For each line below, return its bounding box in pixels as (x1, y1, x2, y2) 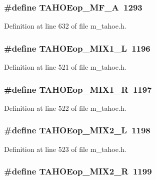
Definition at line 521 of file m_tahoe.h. (4, 62, 126, 72)
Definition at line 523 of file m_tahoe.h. (4, 143, 126, 154)
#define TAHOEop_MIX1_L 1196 (4, 42, 150, 54)
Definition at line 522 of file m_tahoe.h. (4, 102, 126, 113)
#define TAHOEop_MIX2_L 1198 (4, 124, 150, 136)
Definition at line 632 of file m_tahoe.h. (4, 21, 126, 31)
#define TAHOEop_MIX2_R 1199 (4, 165, 152, 177)
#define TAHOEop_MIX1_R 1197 (4, 83, 152, 95)
